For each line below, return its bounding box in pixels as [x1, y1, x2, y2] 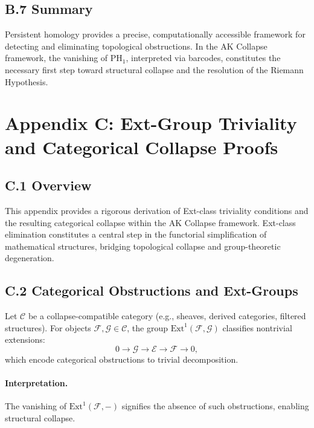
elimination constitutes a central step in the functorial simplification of [5, 228, 267, 241]
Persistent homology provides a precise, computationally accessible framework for [5, 28, 306, 41]
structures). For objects [5, 321, 91, 334]
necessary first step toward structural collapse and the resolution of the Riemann [5, 63, 304, 76]
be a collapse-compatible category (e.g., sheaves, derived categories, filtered [28, 310, 306, 322]
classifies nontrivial [222, 321, 292, 334]
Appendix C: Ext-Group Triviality [5, 111, 297, 135]
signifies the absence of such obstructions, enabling [121, 400, 309, 412]
